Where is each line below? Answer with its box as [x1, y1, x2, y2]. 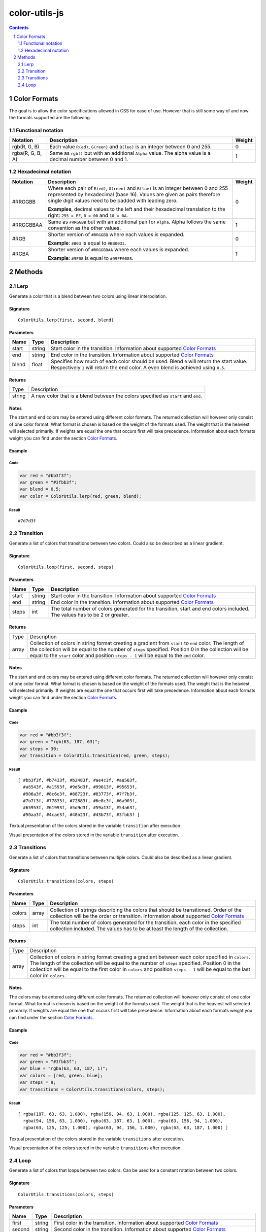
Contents [9, 25, 29, 31]
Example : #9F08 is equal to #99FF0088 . [48, 254, 133, 261]
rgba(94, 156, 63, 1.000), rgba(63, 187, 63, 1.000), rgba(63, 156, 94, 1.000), [23, 1118, 223, 1124]
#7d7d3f [18, 518, 36, 523]
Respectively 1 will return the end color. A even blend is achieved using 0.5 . [51, 364, 226, 371]
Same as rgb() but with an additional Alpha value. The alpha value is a [49, 150, 211, 157]
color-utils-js [9, 7, 64, 18]
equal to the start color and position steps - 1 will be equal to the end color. [30, 652, 205, 659]
